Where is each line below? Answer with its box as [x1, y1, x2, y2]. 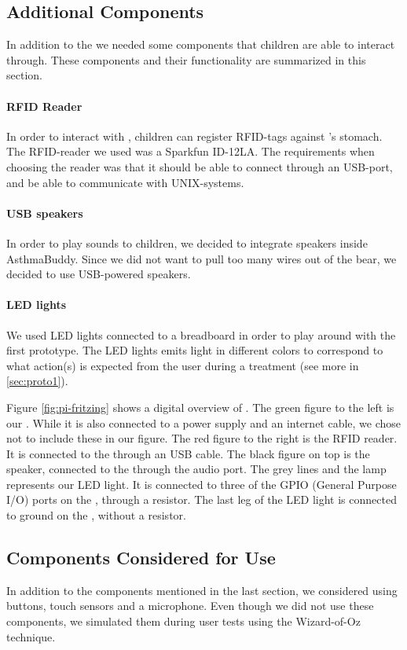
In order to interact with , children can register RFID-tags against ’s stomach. [6, 127, 383, 144]
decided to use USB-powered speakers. [6, 266, 191, 282]
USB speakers [6, 204, 83, 221]
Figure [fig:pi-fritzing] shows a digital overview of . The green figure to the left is [6, 398, 394, 415]
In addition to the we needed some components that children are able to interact [6, 36, 395, 53]
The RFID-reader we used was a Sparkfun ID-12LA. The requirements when [6, 143, 375, 160]
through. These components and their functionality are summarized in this [6, 51, 366, 68]
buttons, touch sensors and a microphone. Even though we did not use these [6, 597, 374, 614]
